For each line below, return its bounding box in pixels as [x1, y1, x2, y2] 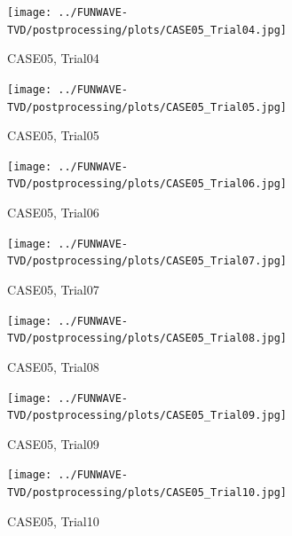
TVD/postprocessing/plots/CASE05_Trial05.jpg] [7, 100, 287, 114]
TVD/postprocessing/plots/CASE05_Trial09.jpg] [7, 409, 287, 422]
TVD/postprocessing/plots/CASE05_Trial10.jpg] [7, 486, 287, 500]
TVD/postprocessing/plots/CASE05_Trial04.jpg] [7, 23, 287, 36]
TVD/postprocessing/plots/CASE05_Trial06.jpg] [7, 177, 287, 191]
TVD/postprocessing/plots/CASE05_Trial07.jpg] [7, 255, 287, 268]
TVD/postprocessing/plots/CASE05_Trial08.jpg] [7, 332, 287, 345]
